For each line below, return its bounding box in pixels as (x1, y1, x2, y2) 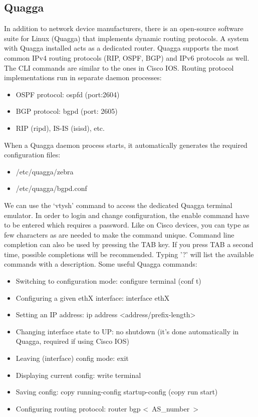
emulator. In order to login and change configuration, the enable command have (4, 210, 249, 220)
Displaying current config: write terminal (16, 369, 141, 380)
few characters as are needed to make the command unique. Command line (4, 229, 234, 240)
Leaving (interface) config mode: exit (16, 353, 129, 363)
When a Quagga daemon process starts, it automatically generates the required (4, 139, 247, 150)
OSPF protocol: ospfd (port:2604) (16, 89, 120, 99)
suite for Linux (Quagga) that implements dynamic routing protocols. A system (4, 33, 249, 43)
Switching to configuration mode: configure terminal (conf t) (16, 276, 201, 286)
